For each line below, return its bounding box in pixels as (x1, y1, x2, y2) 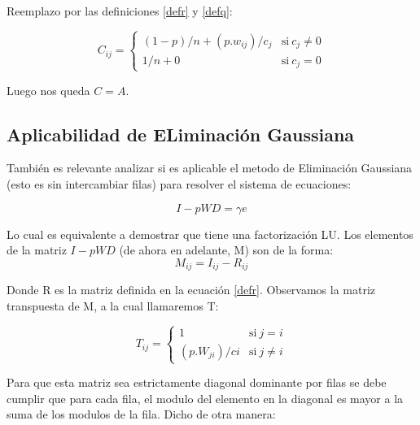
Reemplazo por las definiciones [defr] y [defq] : (7, 2, 233, 19)
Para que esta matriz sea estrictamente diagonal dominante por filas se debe (7, 374, 387, 390)
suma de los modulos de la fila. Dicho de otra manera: (7, 405, 276, 423)
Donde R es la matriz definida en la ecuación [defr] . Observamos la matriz (7, 281, 376, 298)
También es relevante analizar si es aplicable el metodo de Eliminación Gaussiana (7, 159, 413, 176)
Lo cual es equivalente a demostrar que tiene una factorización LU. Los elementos (7, 225, 413, 242)
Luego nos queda (7, 81, 90, 98)
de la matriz (7, 241, 67, 258)
